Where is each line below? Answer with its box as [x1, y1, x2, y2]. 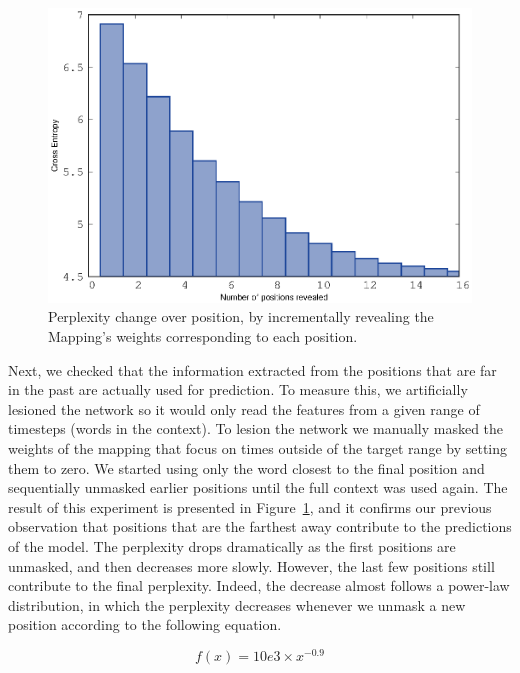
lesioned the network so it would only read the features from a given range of [8, 398, 480, 419]
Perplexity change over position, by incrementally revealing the [48, 306, 434, 327]
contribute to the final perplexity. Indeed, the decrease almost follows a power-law [8, 575, 510, 596]
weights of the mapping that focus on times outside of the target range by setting [8, 438, 508, 459]
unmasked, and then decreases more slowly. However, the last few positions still [8, 555, 495, 576]
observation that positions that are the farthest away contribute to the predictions [8, 516, 512, 537]
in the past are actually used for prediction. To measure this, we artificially [8, 379, 468, 400]
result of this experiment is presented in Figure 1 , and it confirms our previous [8, 496, 492, 517]
